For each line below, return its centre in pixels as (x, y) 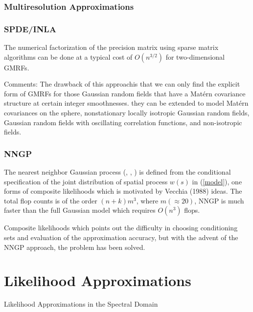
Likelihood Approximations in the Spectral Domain (81, 304)
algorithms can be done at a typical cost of (68, 56)
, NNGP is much (219, 200)
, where (147, 200)
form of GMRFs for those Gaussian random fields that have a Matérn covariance (125, 93)
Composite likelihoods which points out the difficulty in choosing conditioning (121, 228)
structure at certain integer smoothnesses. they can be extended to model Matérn (126, 103)
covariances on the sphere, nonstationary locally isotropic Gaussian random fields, (127, 113)
